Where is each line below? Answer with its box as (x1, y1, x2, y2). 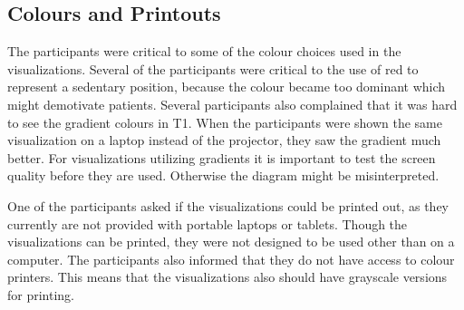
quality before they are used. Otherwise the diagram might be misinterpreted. (7, 166, 440, 185)
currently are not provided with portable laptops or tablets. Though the (7, 214, 408, 233)
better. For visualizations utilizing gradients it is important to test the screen (7, 148, 436, 167)
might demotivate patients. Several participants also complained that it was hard (7, 94, 458, 113)
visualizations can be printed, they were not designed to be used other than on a (7, 232, 455, 251)
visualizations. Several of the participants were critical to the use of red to (7, 59, 419, 78)
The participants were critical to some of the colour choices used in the (7, 42, 401, 61)
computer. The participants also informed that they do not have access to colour (7, 249, 455, 268)
